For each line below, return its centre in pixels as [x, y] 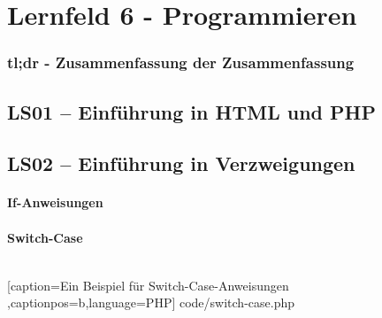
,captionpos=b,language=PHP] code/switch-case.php [151, 302]
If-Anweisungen [55, 202]
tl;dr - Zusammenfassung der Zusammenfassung [181, 62]
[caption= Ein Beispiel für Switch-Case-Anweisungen [148, 285]
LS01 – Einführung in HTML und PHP [191, 111]
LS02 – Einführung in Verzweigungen [181, 163]
